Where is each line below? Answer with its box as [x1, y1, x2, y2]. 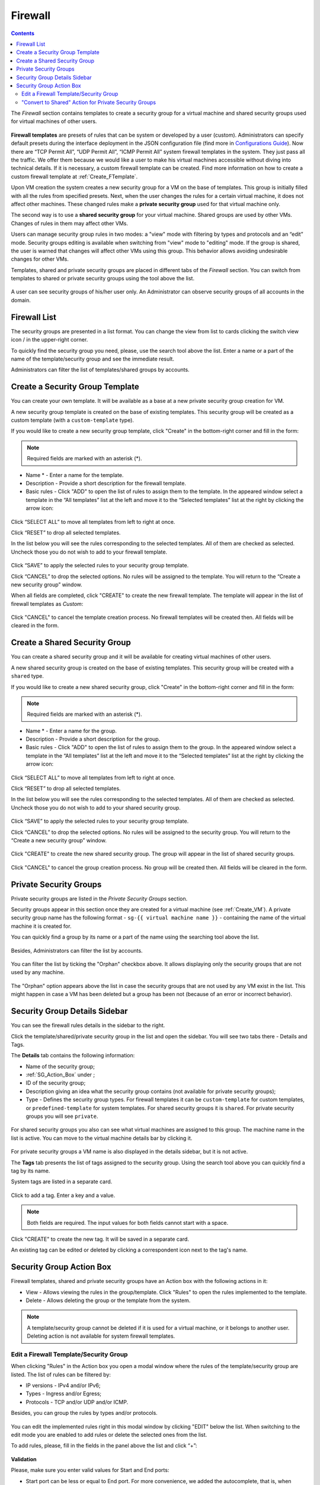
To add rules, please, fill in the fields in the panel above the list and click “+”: [11, 1442, 197, 1449]
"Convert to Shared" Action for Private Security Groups [21, 99, 156, 106]
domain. [11, 296, 31, 304]
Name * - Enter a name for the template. [25, 471, 124, 478]
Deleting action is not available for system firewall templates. [27, 1332, 175, 1339]
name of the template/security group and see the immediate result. [11, 355, 175, 362]
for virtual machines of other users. [11, 118, 97, 125]
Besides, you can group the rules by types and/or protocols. [11, 1410, 158, 1417]
